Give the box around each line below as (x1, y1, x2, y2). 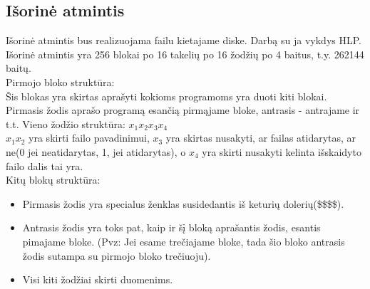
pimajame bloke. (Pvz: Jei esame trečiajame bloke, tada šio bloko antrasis (22, 233, 345, 248)
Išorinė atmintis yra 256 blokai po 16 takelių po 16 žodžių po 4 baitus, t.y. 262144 (6, 46, 364, 61)
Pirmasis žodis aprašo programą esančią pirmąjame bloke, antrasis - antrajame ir (6, 103, 360, 117)
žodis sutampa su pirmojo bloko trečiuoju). (22, 248, 211, 263)
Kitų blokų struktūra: (6, 172, 101, 187)
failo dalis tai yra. (6, 158, 83, 173)
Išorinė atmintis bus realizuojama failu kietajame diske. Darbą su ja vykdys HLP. (6, 33, 361, 48)
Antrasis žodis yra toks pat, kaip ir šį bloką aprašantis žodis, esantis (22, 220, 321, 235)
